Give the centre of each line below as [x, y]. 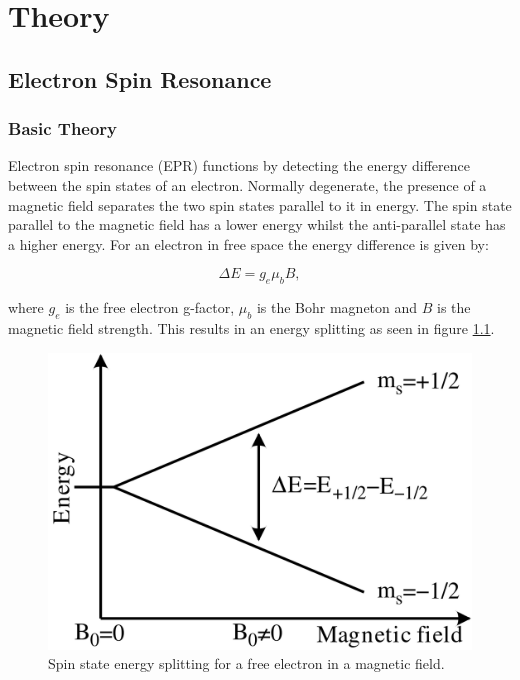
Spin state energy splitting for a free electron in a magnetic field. [246, 663]
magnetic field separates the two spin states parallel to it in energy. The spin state [260, 204]
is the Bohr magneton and [337, 307]
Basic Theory [63, 128]
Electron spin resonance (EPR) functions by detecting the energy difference [239, 165]
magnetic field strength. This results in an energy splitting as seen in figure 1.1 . [251, 327]
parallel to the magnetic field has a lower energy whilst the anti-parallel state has [257, 224]
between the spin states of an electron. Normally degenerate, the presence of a [247, 184]
